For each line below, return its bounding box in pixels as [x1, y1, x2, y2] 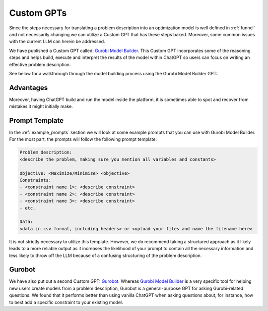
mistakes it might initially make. [9, 104, 73, 109]
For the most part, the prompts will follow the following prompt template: [9, 136, 157, 142]
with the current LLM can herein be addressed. [9, 39, 105, 45]
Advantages [9, 83, 48, 92]
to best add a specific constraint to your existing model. [9, 299, 124, 305]
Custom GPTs [9, 7, 67, 18]
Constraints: [19, 177, 52, 183]
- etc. [19, 205, 36, 210]
